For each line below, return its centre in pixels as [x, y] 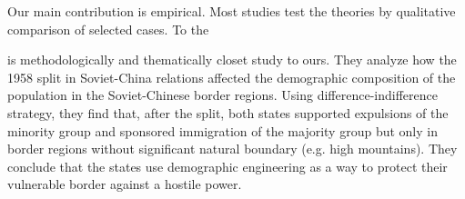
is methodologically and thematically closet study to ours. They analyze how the [232, 60]
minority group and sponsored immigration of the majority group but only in [222, 130]
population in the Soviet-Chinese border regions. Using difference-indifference [222, 95]
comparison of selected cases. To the [108, 29]
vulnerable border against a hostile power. [125, 184]
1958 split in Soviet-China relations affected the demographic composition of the [232, 77]
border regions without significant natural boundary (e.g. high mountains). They [232, 149]
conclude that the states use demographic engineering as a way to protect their [227, 166]
